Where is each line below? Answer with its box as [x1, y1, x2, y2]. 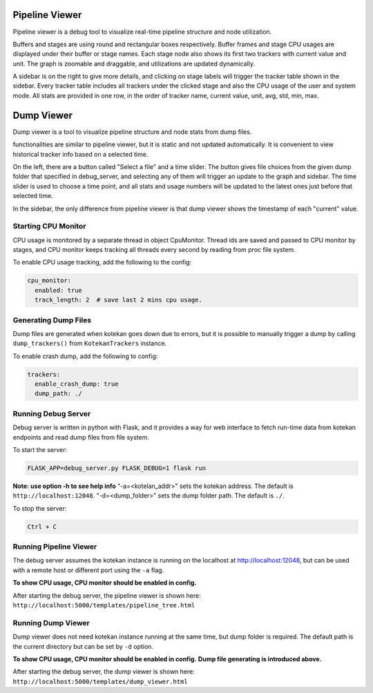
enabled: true [35, 286, 83, 294]
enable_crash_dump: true [35, 380, 119, 388]
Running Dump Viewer [12, 618, 90, 627]
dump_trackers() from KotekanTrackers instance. [12, 339, 167, 348]
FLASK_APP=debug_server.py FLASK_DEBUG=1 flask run [27, 464, 207, 472]
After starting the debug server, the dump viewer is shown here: [12, 667, 195, 676]
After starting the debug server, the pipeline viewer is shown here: [12, 591, 201, 600]
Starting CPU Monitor [12, 222, 86, 231]
